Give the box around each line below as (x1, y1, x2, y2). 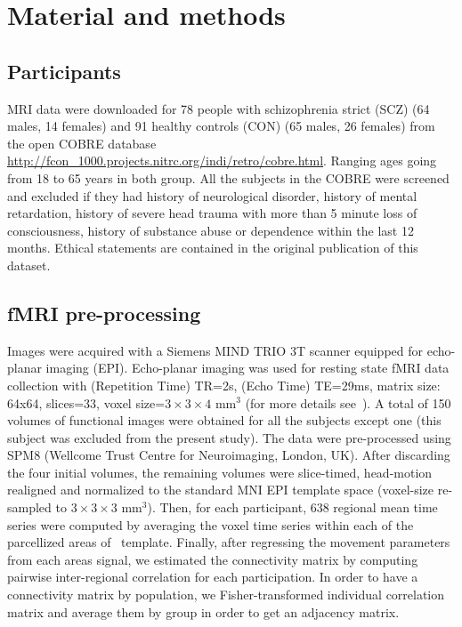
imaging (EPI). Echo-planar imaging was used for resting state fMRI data (45, 358, 450, 377)
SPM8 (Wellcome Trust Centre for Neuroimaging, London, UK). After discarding (7, 446, 450, 464)
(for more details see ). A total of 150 (245, 393, 451, 412)
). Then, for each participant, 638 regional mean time (147, 498, 438, 517)
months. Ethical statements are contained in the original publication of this (7, 238, 418, 257)
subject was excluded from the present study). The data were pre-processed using (7, 428, 451, 446)
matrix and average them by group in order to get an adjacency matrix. (7, 602, 400, 621)
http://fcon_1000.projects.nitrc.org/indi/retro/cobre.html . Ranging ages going (7, 151, 437, 170)
